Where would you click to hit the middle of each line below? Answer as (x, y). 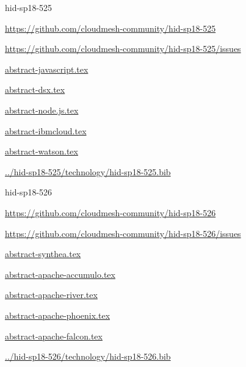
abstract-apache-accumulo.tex (60, 274)
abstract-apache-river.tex (51, 295)
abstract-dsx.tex (35, 89)
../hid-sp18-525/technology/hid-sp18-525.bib (88, 171)
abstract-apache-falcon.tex (54, 336)
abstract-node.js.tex (42, 110)
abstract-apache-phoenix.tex (58, 315)
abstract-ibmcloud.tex (46, 130)
